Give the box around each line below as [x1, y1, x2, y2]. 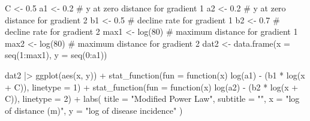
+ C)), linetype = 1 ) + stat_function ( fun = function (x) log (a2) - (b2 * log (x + [5, 80, 299, 93]
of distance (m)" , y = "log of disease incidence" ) [5, 104, 183, 116]
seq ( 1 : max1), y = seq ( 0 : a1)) [5, 49, 107, 61]
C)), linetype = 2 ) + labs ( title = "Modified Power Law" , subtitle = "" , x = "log [5, 92, 300, 105]
